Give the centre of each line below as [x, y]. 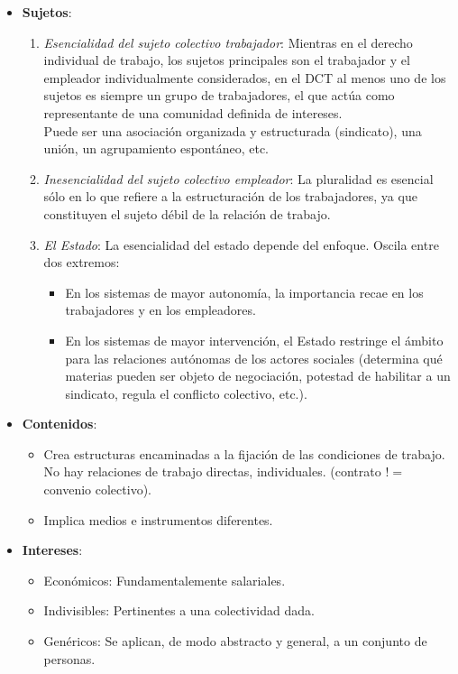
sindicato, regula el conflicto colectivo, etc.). [186, 393]
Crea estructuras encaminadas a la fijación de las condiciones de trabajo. [244, 453]
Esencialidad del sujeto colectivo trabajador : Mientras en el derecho [228, 42]
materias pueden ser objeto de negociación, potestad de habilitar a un [258, 376]
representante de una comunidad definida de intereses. [193, 112]
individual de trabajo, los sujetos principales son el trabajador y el [227, 60]
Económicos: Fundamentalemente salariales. [165, 580]
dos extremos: [82, 262]
